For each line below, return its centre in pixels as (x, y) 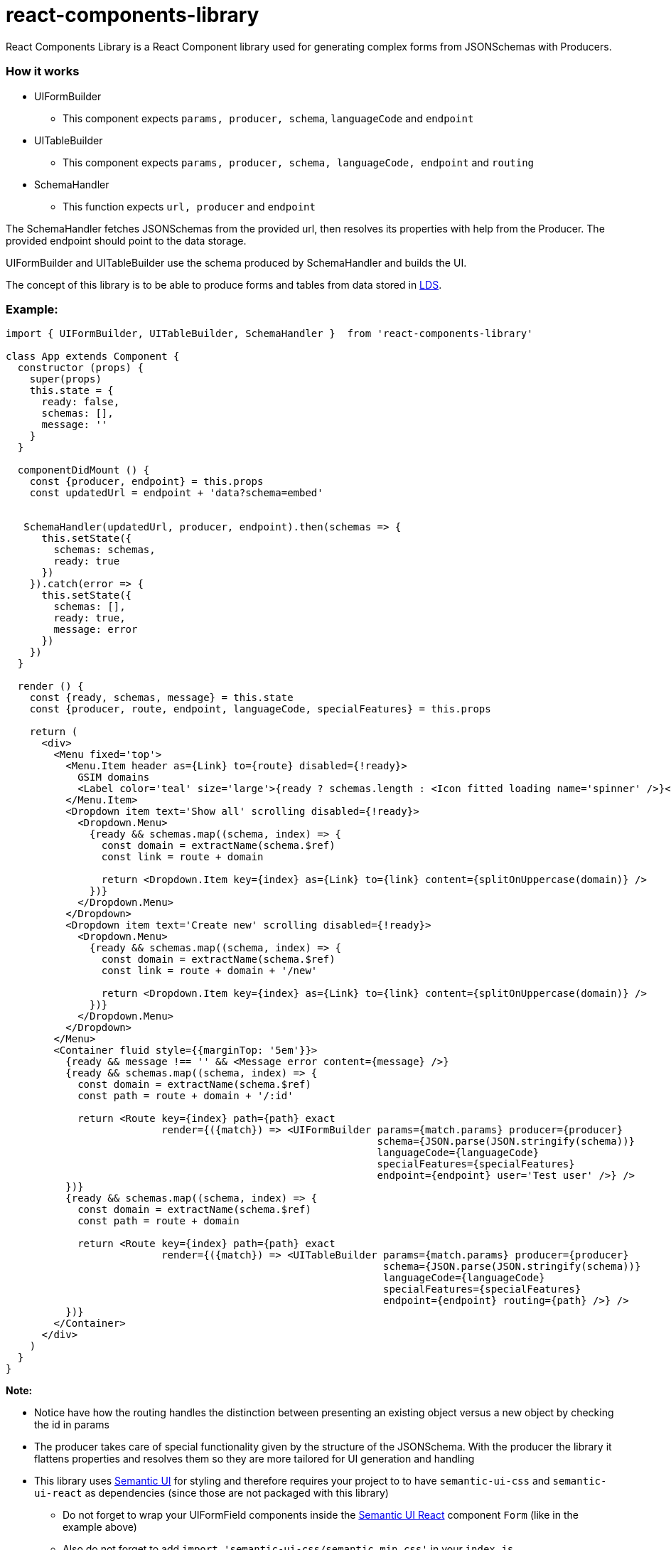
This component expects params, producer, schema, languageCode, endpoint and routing (299, 162)
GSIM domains (114, 777)
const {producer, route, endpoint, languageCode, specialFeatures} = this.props (260, 709)
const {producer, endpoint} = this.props (146, 482)
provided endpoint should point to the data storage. (126, 240)
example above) (100, 1527)
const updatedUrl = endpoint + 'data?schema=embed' (176, 493)
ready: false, (81, 402)
